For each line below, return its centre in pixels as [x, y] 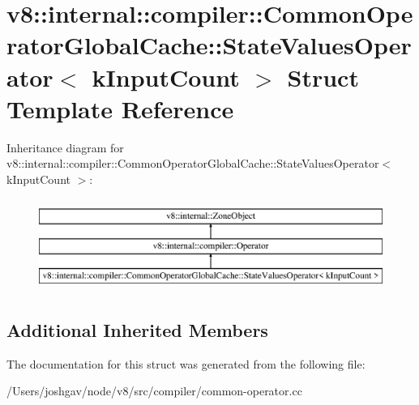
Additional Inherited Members [137, 329]
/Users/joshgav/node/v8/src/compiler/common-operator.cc [154, 391]
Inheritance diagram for [65, 147]
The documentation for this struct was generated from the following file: [186, 363]
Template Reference [120, 108]
